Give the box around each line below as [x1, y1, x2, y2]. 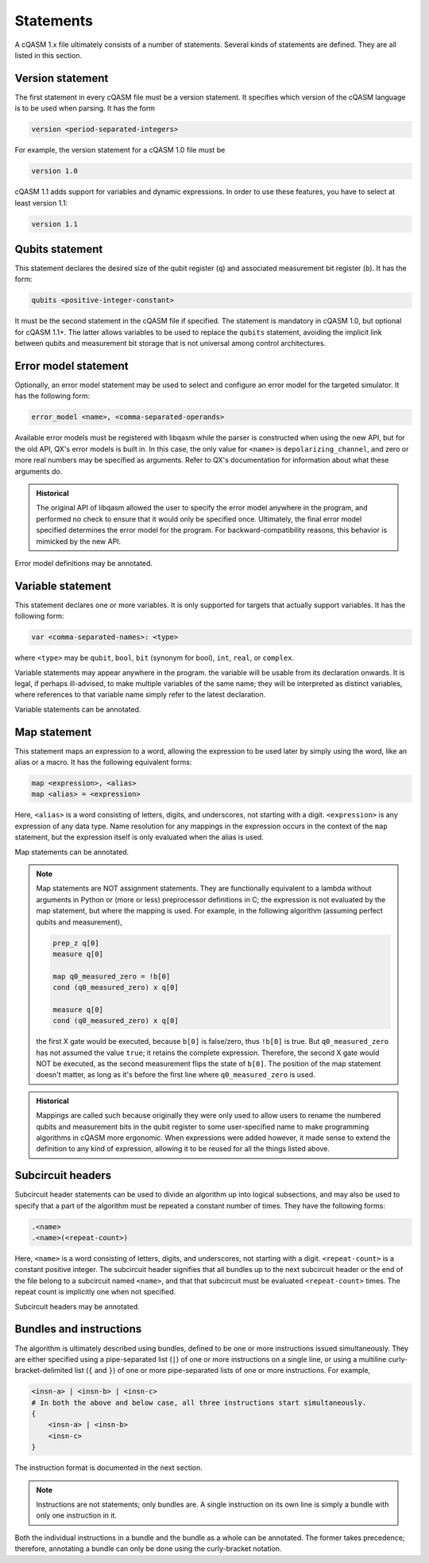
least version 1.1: [14, 198, 68, 207]
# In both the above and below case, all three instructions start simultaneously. [31, 1398, 367, 1407]
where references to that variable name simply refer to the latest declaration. [14, 690, 266, 700]
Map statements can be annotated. [14, 847, 129, 856]
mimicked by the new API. [36, 537, 122, 546]
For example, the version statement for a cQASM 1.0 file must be [14, 145, 226, 155]
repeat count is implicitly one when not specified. [14, 1287, 176, 1297]
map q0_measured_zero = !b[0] [52, 972, 171, 981]
